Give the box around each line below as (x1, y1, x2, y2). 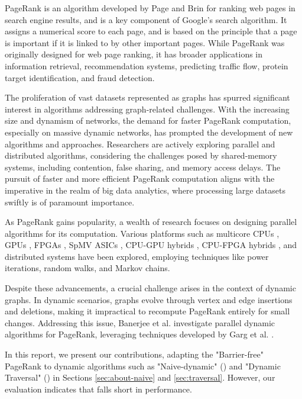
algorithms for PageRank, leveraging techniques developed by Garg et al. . (5, 328, 274, 340)
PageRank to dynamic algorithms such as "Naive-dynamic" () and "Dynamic (5, 359, 281, 372)
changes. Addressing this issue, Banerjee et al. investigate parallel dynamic (5, 316, 275, 329)
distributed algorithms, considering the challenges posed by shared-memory (5, 149, 277, 162)
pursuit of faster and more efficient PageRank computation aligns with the (5, 172, 275, 185)
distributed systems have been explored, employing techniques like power (5, 250, 269, 262)
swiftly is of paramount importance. (5, 195, 135, 208)
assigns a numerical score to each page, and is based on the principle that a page (5, 25, 297, 37)
